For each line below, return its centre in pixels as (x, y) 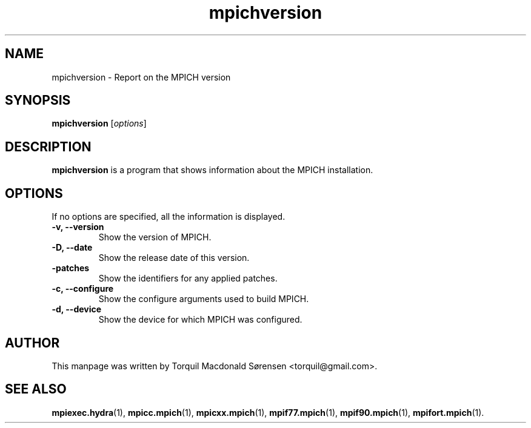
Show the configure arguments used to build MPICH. (204, 299)
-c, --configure (83, 289)
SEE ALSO (36, 389)
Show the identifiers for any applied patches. (188, 278)
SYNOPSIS (38, 100)
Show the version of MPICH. (155, 237)
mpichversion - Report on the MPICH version (141, 77)
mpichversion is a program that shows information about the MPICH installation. (212, 170)
